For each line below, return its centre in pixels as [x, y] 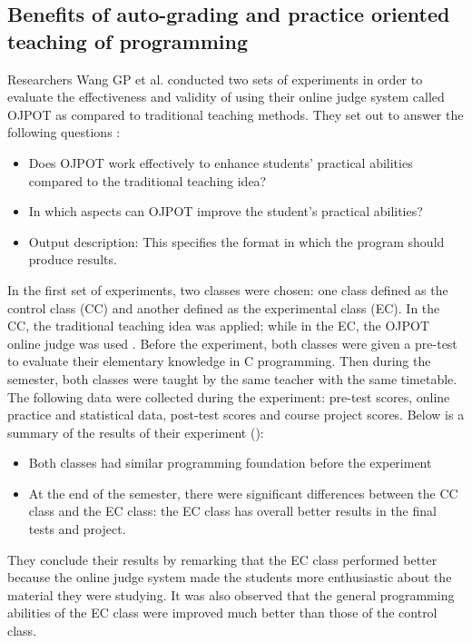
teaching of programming [128, 40]
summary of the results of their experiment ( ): [136, 432]
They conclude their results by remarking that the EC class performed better [222, 559]
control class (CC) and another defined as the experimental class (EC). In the [224, 307]
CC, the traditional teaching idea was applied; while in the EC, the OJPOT [219, 326]
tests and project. [77, 529]
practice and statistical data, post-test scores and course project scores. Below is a [236, 415]
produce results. [73, 259]
